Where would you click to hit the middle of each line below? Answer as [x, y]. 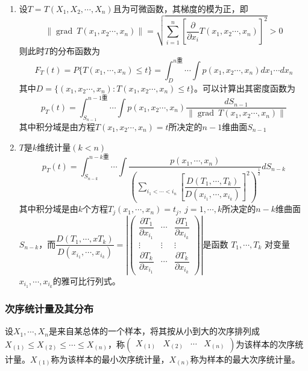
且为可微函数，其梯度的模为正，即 [181, 8]
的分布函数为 [74, 50]
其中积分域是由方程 [57, 126]
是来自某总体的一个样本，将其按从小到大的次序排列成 [154, 331]
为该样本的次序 [266, 344]
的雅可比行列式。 [86, 281]
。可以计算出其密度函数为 [245, 88]
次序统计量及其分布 [49, 308]
